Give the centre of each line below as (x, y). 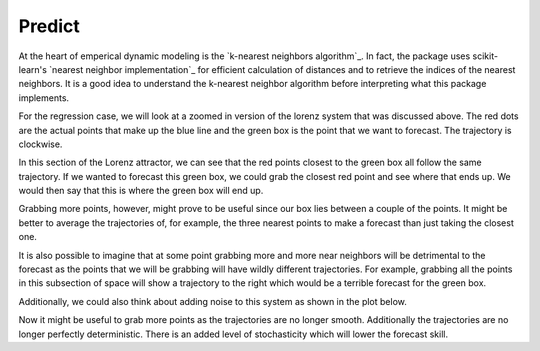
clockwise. (40, 144)
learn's (32, 69)
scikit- (485, 56)
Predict (49, 26)
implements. (44, 97)
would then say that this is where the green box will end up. (141, 191)
